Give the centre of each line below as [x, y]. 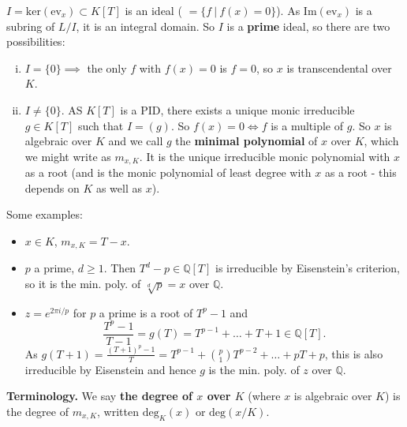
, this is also [354, 353]
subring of [31, 26]
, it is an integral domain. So [146, 26]
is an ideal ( [153, 10]
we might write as [68, 156]
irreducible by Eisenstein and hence [110, 369]
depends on [52, 187]
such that [101, 125]
